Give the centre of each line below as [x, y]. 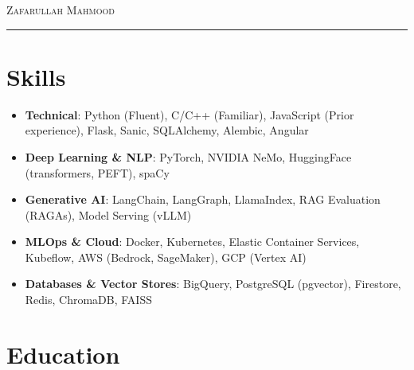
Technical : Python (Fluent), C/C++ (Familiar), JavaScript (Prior [189, 114]
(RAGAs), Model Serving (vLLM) [108, 214]
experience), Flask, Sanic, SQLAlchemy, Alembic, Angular [167, 130]
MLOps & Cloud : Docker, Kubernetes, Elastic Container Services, [192, 241]
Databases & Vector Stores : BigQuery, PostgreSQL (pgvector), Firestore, [213, 284]
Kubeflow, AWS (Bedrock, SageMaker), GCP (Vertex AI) [166, 257]
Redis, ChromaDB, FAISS [88, 300]
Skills [36, 76]
